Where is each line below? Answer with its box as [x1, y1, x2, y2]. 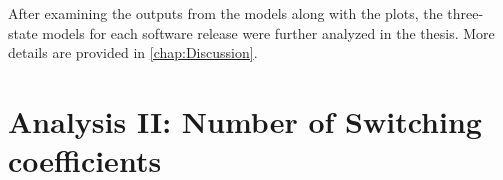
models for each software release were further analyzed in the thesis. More [42, 22, 495, 43]
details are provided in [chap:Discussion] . [8, 42, 258, 63]
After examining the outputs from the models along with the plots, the [8, 3, 443, 23]
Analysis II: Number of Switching [8, 100, 482, 141]
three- [447, 3, 484, 23]
